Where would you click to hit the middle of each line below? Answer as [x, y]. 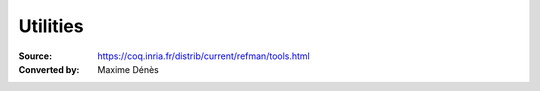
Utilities [51, 26]
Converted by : [49, 69]
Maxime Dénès [128, 69]
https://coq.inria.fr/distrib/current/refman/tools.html [203, 56]
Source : [35, 56]
